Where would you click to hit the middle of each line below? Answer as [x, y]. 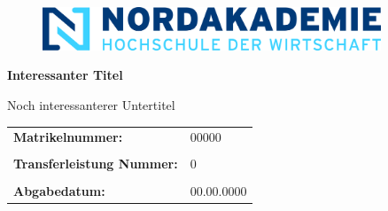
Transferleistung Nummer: [96, 164]
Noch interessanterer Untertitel [91, 105]
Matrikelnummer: [68, 137]
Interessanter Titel [65, 75]
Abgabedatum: [59, 190]
